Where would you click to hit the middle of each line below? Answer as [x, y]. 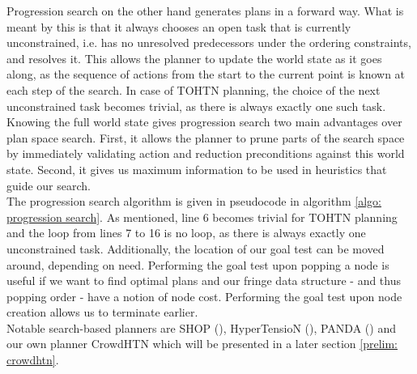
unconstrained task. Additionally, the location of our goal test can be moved [196, 248]
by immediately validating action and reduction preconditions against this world [206, 153]
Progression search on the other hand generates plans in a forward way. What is [205, 11]
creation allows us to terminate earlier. [102, 312]
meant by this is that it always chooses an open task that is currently [179, 26]
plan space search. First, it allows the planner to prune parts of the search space [206, 137]
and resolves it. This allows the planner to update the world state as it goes [194, 58]
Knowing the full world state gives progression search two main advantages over [204, 122]
